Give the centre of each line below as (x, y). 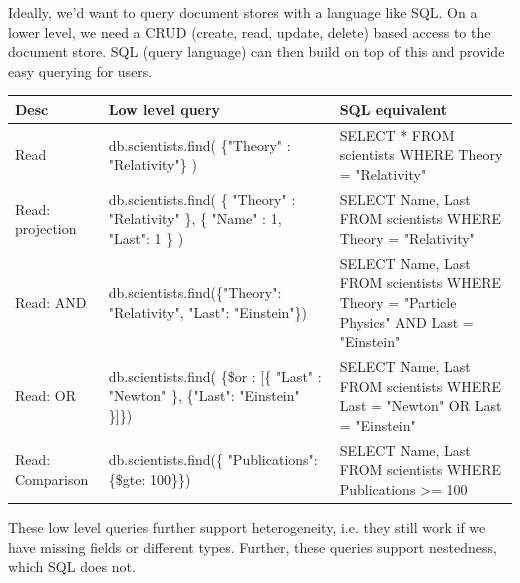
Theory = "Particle (398, 301)
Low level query (164, 108)
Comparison (52, 479)
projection (46, 228)
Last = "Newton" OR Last (420, 405)
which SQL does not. (72, 566)
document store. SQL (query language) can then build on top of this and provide (256, 51)
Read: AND (51, 301)
